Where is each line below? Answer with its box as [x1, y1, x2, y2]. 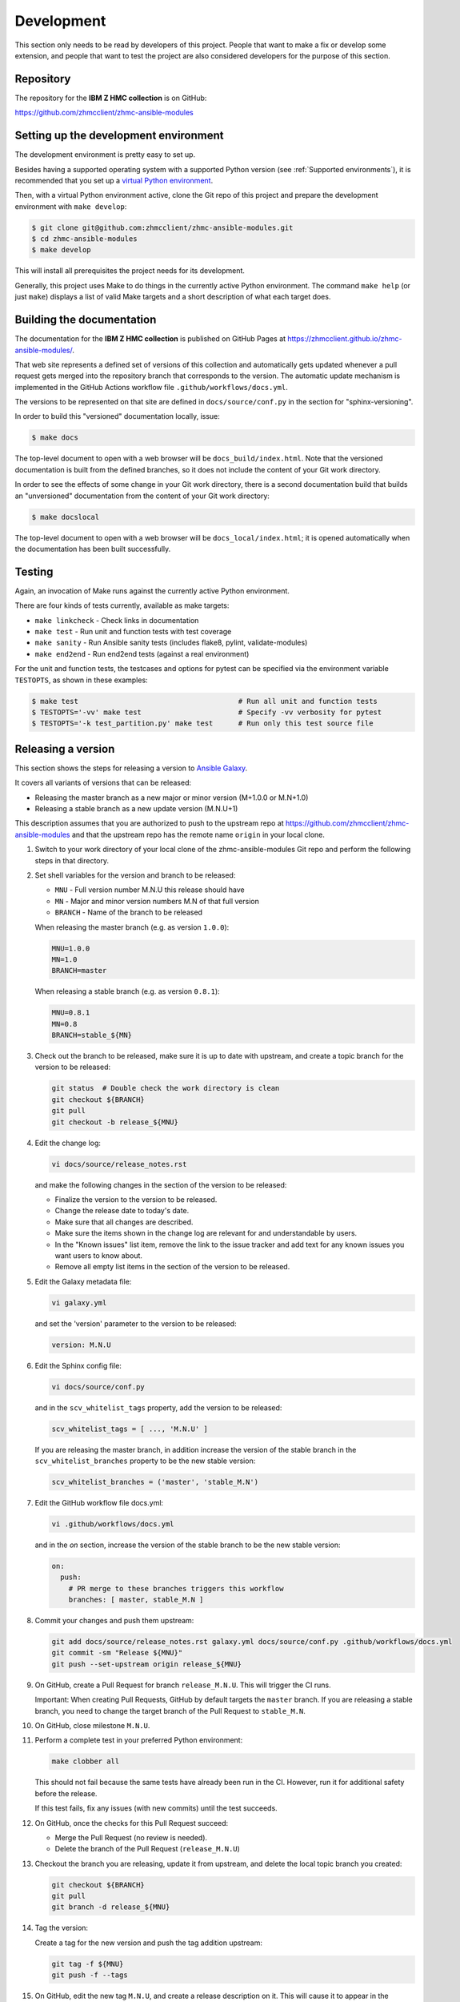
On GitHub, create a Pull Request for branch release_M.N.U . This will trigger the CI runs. [34, 1680, 331, 1690]
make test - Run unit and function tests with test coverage [34, 627, 232, 637]
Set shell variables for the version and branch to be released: [34, 870, 236, 880]
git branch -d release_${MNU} [51, 1903, 170, 1912]
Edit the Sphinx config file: [34, 1361, 122, 1370]
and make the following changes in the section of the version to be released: [34, 1180, 287, 1189]
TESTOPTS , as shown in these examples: [14, 675, 148, 685]
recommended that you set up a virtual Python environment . [14, 175, 214, 185]
